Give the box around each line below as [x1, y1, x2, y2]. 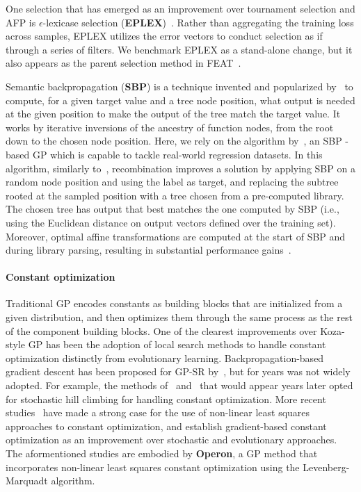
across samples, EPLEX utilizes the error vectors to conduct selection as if [6, 28, 323, 43]
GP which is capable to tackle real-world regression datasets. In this [32, 147, 323, 161]
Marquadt [6, 473, 48, 488]
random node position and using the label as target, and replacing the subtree [6, 174, 339, 189]
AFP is [6, 15, 36, 29]
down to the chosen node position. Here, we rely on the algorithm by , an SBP [6, 133, 342, 148]
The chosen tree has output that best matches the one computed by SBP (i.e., [6, 202, 339, 216]
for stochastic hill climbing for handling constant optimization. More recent [6, 391, 326, 406]
